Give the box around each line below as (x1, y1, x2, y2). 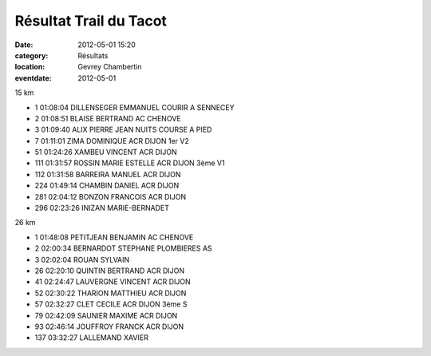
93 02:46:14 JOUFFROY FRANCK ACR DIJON (34, 322, 184, 331)
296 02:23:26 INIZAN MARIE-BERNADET (34, 204, 169, 213)
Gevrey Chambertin (77, 62, 143, 72)
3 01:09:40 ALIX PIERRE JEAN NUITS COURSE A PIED (34, 125, 212, 135)
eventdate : (14, 73, 52, 83)
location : (14, 62, 45, 72)
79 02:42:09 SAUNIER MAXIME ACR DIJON (34, 311, 178, 320)
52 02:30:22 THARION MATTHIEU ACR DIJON (34, 288, 187, 298)
